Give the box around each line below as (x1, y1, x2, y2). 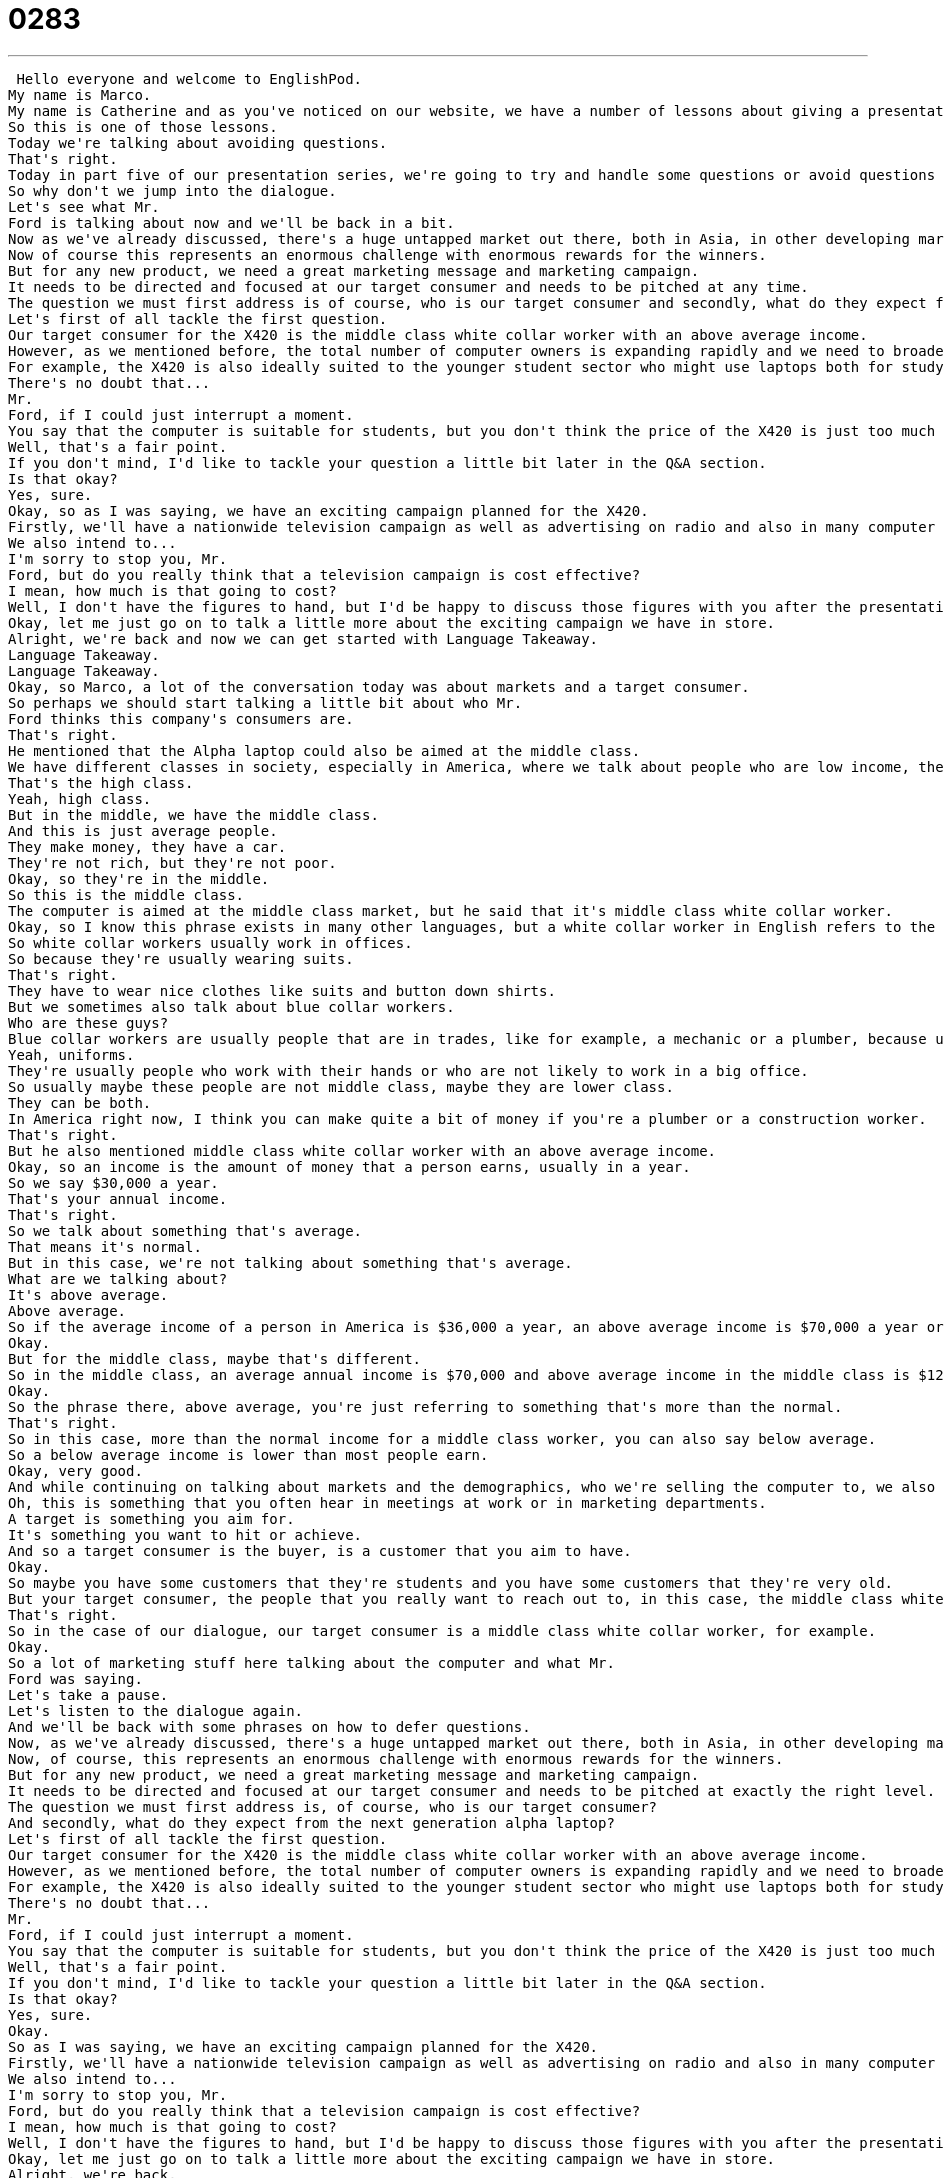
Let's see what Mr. (8, 198, 160, 215)
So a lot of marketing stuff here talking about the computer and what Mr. (8, 1654, 615, 1671)
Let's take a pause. (8, 1686, 169, 1703)
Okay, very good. (8, 1462, 143, 1479)
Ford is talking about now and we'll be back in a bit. (8, 214, 455, 231)
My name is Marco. (8, 86, 152, 103)
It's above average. (8, 1286, 169, 1303)
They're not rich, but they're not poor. (8, 854, 337, 871)
